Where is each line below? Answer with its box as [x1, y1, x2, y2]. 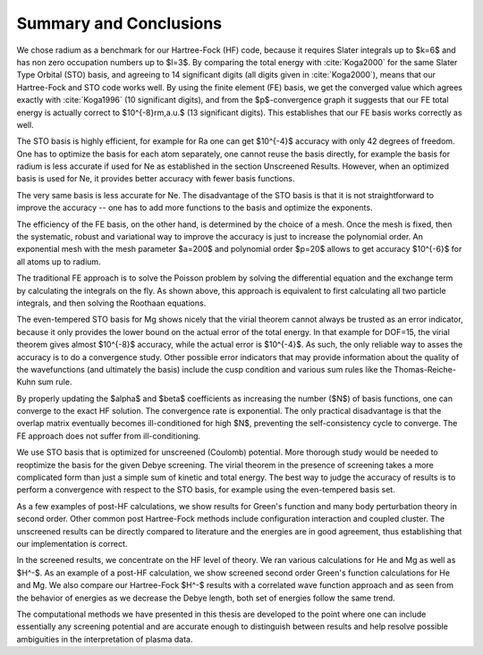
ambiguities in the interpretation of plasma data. [16, 634, 193, 644]
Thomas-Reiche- [394, 364, 456, 374]
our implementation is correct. [16, 539, 128, 549]
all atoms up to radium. [16, 256, 102, 267]
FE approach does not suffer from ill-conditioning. [16, 430, 201, 441]
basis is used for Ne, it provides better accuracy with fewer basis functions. [16, 173, 295, 184]
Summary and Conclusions [16, 13, 223, 33]
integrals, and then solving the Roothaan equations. [16, 298, 207, 308]
